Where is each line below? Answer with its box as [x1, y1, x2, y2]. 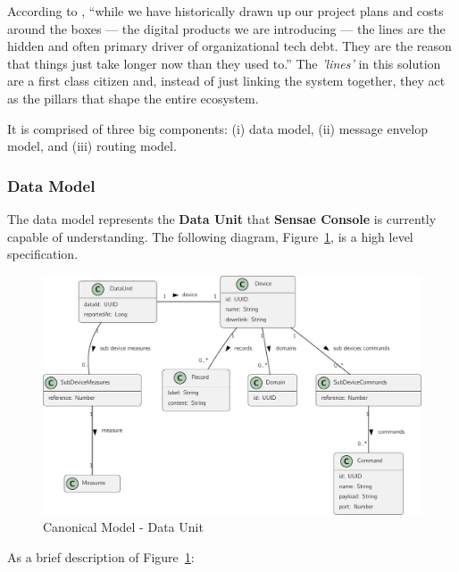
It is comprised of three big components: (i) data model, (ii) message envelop [7, 119, 428, 137]
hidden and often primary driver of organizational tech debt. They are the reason [7, 37, 452, 55]
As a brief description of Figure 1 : [7, 547, 195, 566]
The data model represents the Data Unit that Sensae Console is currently [7, 209, 437, 228]
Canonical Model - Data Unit [43, 518, 204, 536]
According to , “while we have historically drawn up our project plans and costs [7, 2, 444, 20]
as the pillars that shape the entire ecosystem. [7, 88, 259, 107]
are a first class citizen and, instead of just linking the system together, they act [7, 71, 446, 90]
